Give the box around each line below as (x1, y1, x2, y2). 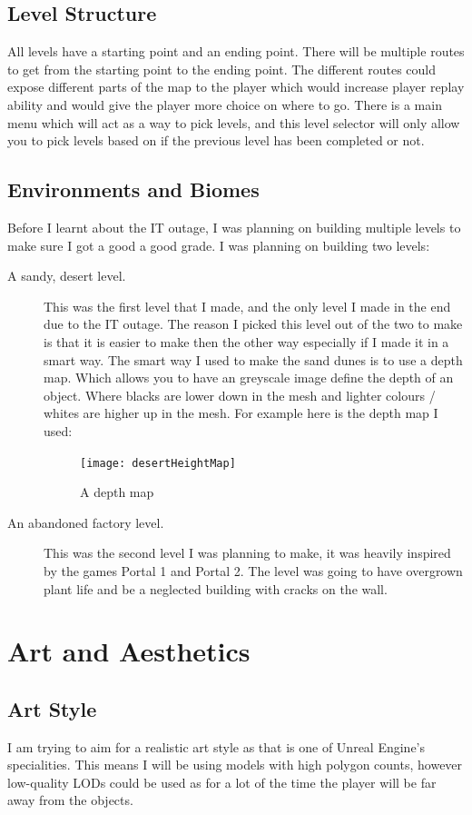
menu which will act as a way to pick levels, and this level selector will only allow (7, 113, 460, 132)
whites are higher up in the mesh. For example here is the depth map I (44, 403, 438, 422)
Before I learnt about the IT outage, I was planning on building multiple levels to (7, 217, 461, 236)
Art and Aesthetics (7, 632, 251, 670)
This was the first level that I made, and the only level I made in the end (44, 296, 451, 315)
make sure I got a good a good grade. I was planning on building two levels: (7, 235, 430, 254)
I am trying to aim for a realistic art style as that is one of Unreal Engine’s (7, 737, 426, 756)
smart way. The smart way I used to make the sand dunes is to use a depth (44, 350, 463, 369)
